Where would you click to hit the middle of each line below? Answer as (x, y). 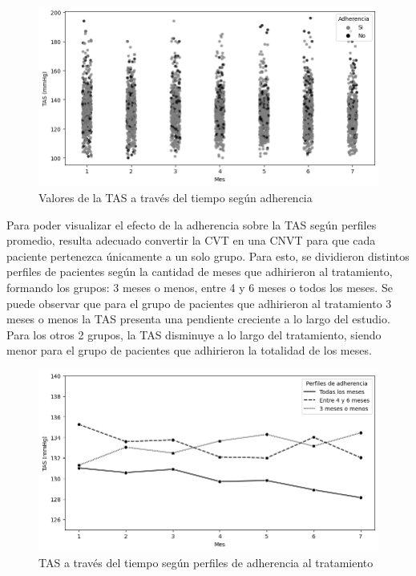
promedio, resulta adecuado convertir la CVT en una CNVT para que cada (191, 240)
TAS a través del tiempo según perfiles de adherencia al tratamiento (206, 562)
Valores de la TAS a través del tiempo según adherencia (176, 198)
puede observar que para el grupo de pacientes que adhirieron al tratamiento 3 (199, 303)
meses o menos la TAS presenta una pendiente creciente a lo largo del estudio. (198, 319)
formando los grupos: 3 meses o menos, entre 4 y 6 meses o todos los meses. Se (200, 288)
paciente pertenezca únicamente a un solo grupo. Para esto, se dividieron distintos (208, 256)
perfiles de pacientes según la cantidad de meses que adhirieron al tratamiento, (200, 272)
